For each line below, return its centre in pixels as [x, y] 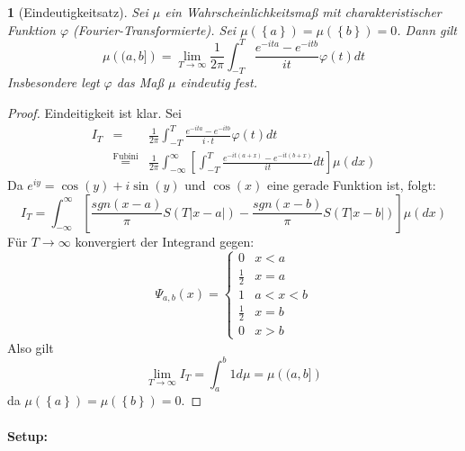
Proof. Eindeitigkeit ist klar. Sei [94, 113]
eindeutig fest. [219, 82]
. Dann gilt [427, 29]
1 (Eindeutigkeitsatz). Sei [78, 12]
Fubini [125, 157]
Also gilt [31, 347]
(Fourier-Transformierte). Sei [155, 29]
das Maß [140, 82]
